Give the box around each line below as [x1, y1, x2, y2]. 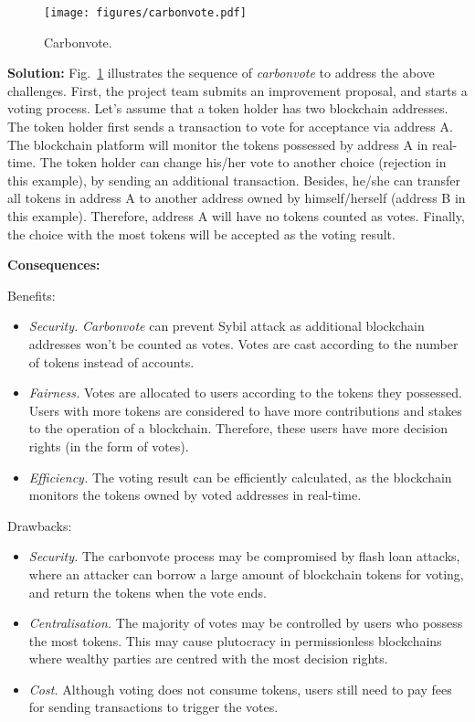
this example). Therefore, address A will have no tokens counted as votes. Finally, [7, 207, 465, 225]
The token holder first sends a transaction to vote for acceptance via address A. [7, 117, 453, 136]
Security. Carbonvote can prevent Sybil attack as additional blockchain [28, 316, 425, 335]
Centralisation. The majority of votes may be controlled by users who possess [28, 613, 463, 632]
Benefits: [7, 285, 56, 304]
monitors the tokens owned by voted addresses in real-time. [28, 485, 362, 504]
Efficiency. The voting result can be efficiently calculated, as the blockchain [28, 467, 452, 486]
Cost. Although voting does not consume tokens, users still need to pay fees [28, 679, 452, 698]
